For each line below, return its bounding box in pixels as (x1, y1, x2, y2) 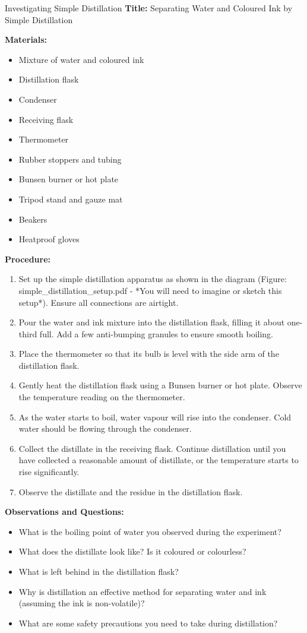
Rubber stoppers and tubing (18, 153, 122, 165)
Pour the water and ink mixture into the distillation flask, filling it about (18, 316, 285, 328)
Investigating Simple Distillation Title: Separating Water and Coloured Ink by (5, 2, 293, 14)
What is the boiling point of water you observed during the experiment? (18, 525, 281, 537)
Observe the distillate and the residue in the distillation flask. (18, 485, 243, 498)
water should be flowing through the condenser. (18, 422, 192, 435)
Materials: (5, 33, 47, 46)
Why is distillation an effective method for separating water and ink (18, 585, 267, 597)
